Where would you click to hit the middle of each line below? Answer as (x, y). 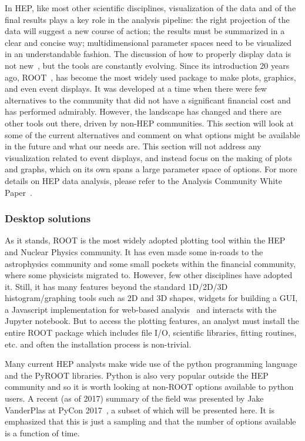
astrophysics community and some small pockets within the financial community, (150, 263)
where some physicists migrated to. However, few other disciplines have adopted (149, 275)
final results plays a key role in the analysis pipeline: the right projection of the (147, 19)
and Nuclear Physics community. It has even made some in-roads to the (134, 251)
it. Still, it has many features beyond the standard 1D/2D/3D (116, 286)
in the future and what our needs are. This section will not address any (133, 146)
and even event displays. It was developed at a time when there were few (136, 88)
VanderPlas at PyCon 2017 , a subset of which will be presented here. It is (140, 410)
